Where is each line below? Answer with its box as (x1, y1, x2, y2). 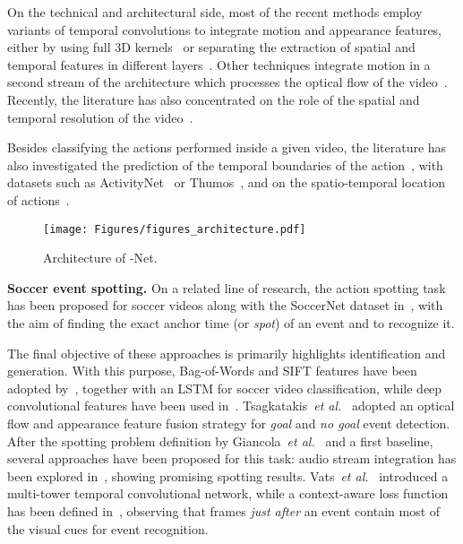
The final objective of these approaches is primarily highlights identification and (7, 343, 446, 362)
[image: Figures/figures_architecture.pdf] (43, 222, 306, 236)
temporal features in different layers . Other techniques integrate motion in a (7, 55, 431, 73)
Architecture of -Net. (43, 248, 158, 267)
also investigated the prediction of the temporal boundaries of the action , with (7, 155, 443, 174)
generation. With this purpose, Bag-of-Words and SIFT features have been (7, 361, 417, 380)
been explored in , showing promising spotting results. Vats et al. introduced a (7, 466, 449, 485)
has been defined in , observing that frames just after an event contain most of (7, 501, 441, 520)
